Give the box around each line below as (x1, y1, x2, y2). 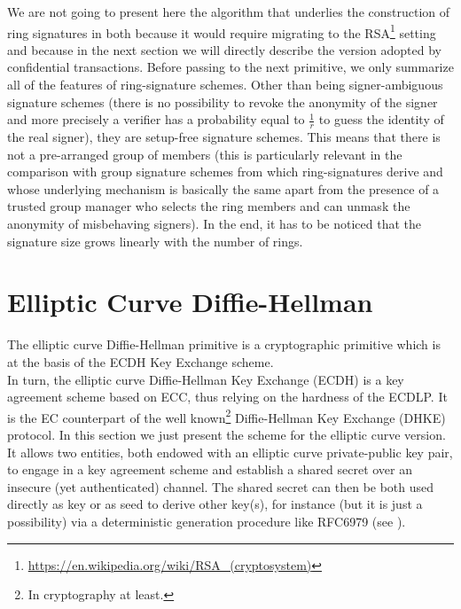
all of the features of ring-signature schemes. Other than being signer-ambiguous (7, 75, 443, 94)
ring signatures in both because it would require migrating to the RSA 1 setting (7, 20, 436, 42)
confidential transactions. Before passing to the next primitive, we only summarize (7, 58, 454, 76)
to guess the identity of (318, 110, 444, 129)
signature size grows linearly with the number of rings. (7, 231, 303, 250)
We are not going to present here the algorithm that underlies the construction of (7, 3, 450, 20)
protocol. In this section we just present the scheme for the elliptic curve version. (7, 425, 446, 443)
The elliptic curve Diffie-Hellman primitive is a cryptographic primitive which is (7, 335, 441, 354)
